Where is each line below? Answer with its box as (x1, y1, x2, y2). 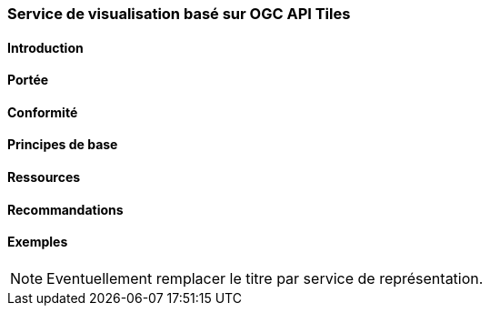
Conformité (7, 104, 78, 120)
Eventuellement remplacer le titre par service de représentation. (46, 268, 484, 288)
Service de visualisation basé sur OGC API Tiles (7, 5, 351, 23)
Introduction (7, 39, 84, 56)
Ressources (7, 169, 81, 186)
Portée (7, 72, 49, 88)
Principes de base (7, 136, 118, 153)
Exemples (7, 234, 68, 250)
